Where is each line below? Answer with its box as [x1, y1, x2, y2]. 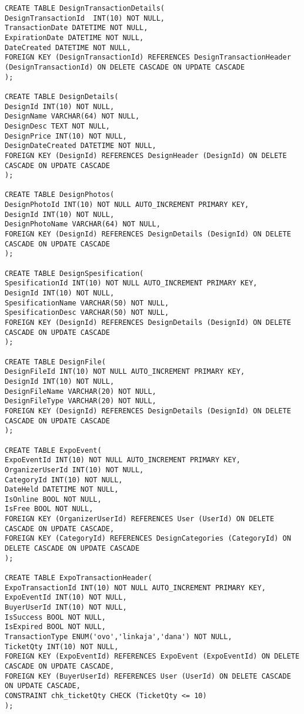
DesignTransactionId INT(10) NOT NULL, [5, 14, 165, 22]
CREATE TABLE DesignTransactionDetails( [5, 4, 165, 12]
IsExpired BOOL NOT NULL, [5, 623, 106, 631]
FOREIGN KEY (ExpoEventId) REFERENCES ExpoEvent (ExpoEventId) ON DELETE [5, 652, 300, 661]
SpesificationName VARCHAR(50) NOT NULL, [5, 298, 169, 307]
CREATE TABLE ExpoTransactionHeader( [5, 574, 152, 583]
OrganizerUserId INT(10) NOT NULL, [5, 465, 144, 474]
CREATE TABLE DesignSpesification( [5, 269, 144, 278]
